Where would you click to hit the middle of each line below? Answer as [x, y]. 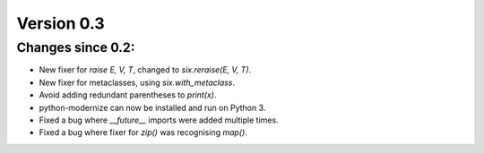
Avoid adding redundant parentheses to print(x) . [128, 95]
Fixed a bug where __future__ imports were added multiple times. [159, 120]
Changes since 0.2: [76, 47]
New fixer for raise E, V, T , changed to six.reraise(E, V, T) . [145, 70]
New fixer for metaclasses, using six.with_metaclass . [137, 82]
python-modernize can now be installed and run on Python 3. [152, 107]
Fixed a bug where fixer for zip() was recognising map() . [143, 132]
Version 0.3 [60, 23]
